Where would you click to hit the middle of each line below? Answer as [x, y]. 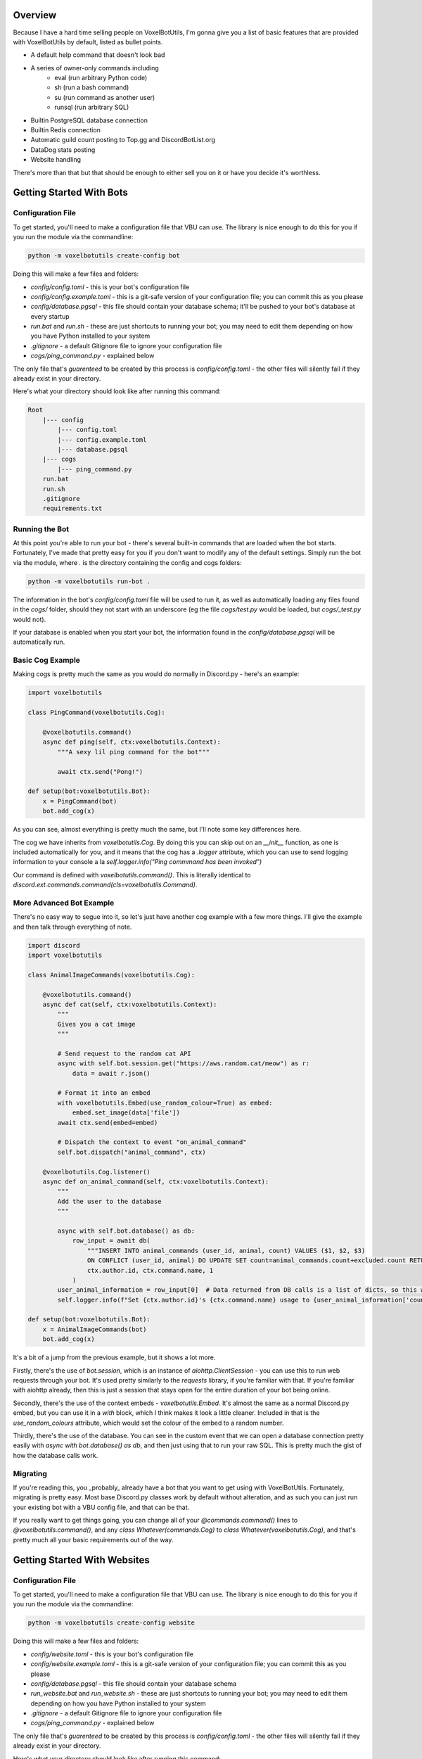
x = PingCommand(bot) [80, 801]
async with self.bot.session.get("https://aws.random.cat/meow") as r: [184, 1063]
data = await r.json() [111, 1073]
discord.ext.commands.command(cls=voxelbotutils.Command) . [105, 885]
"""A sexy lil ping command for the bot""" [134, 752]
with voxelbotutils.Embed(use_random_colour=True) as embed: [165, 1103]
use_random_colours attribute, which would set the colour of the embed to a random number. [148, 1423]
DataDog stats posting [63, 150]
